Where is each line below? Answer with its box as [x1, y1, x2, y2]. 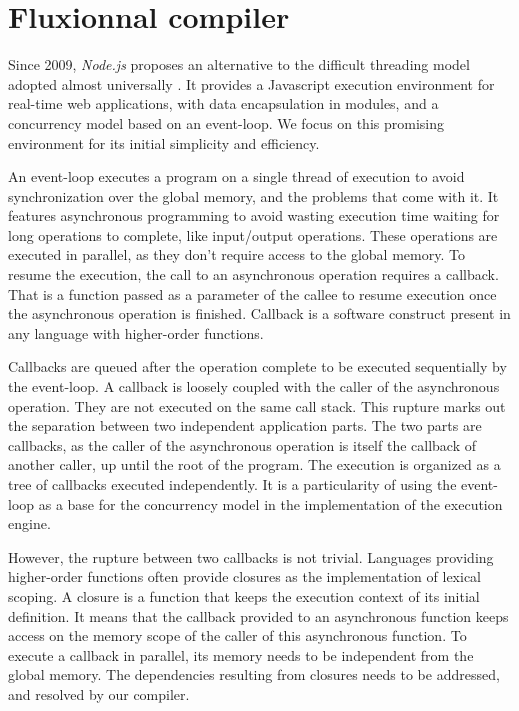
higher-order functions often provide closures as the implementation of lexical [8, 566, 482, 587]
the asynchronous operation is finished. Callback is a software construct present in [8, 303, 511, 324]
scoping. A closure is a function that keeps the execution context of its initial [8, 585, 480, 606]
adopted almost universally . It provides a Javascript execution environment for [8, 73, 495, 94]
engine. [8, 513, 51, 534]
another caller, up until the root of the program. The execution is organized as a [8, 454, 501, 475]
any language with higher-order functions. [8, 322, 264, 343]
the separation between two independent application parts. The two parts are [8, 415, 482, 436]
